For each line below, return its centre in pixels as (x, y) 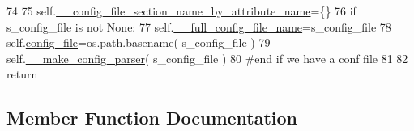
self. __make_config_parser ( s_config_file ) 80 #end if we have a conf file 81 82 (207, 58)
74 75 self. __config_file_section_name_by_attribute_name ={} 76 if (181, 11)
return (22, 74)
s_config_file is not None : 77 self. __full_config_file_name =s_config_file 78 (199, 26)
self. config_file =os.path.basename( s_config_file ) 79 (139, 42)
